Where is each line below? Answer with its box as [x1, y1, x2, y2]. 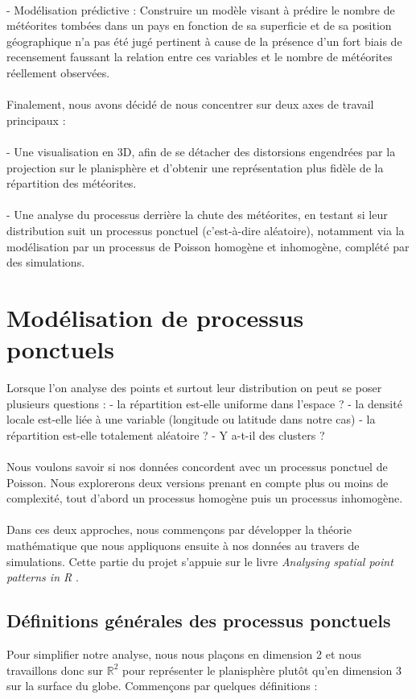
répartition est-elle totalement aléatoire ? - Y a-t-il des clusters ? [6, 426, 325, 443]
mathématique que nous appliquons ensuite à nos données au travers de [6, 536, 360, 553]
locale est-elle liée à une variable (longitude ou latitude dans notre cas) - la [6, 411, 376, 428]
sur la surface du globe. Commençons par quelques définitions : [6, 677, 318, 694]
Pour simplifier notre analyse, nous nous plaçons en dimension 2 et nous [6, 645, 362, 662]
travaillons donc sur [6, 661, 104, 678]
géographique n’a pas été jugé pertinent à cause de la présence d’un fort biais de [6, 32, 402, 49]
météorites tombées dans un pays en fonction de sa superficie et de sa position [6, 17, 392, 34]
